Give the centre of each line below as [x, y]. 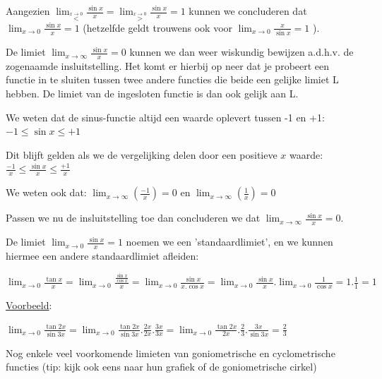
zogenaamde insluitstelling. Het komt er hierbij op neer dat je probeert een [168, 65]
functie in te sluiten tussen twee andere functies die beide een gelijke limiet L [172, 79]
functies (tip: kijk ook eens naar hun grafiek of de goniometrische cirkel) [161, 367]
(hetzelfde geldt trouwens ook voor [158, 27]
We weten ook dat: [46, 192]
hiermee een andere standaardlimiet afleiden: [102, 255]
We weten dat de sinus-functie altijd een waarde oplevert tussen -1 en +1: [165, 117]
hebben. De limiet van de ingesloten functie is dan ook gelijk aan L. [152, 94]
